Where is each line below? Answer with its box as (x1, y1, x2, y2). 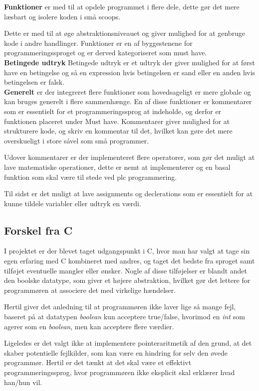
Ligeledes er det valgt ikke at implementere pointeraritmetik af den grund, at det (4, 338, 252, 348)
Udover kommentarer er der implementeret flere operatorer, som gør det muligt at (4, 152, 255, 162)
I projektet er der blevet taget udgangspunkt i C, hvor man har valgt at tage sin (4, 246, 250, 256)
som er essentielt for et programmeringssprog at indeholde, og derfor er (4, 106, 222, 116)
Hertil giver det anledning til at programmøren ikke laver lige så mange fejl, (4, 301, 236, 312)
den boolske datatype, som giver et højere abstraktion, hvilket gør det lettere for (4, 275, 251, 285)
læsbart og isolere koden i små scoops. (4, 11, 120, 21)
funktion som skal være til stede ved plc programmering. (4, 171, 177, 182)
